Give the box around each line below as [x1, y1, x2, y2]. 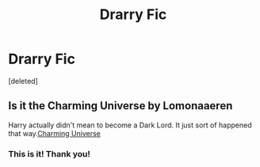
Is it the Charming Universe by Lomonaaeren [8, 99, 233, 112]
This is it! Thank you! [8, 148, 91, 159]
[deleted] [8, 76, 38, 85]
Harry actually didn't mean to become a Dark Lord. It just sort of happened [8, 120, 252, 130]
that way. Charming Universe [8, 128, 101, 138]
